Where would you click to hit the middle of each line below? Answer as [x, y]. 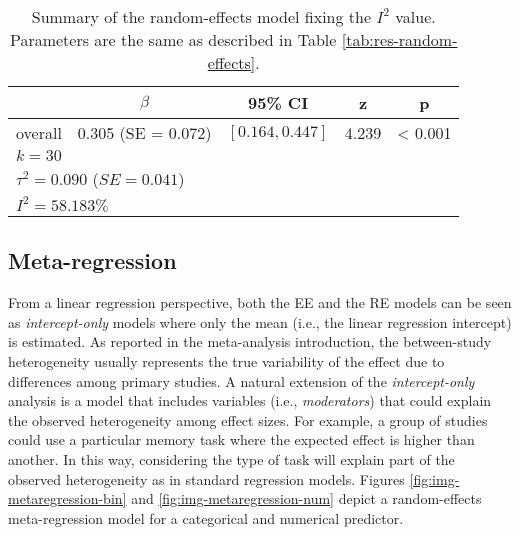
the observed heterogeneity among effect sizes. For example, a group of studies [248, 419]
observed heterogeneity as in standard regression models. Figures [206, 478]
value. [415, 16]
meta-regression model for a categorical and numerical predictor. [206, 517]
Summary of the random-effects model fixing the [201, 16]
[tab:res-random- [399, 39]
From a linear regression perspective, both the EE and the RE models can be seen [260, 302]
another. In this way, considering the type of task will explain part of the [231, 458]
